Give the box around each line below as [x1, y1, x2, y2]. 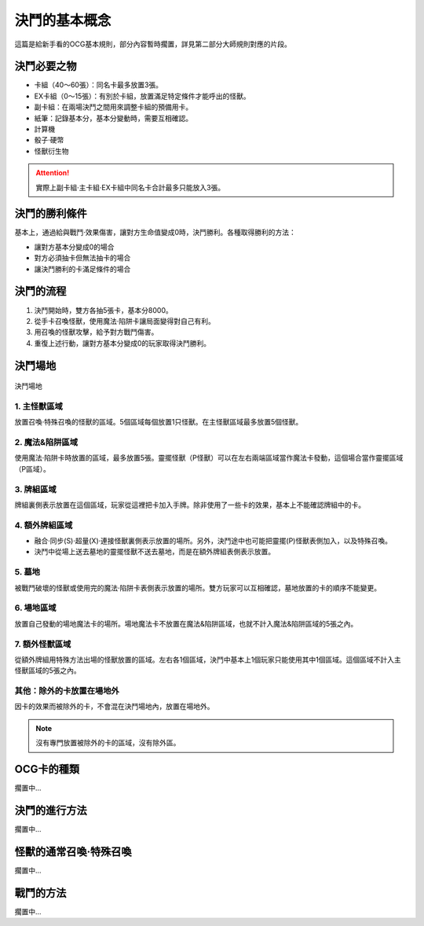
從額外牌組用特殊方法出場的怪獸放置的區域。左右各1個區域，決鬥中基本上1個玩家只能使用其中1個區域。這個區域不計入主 [14, 655, 402, 664]
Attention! [35, 168, 70, 178]
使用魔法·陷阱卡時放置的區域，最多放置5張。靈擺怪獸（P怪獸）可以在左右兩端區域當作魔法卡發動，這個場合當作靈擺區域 [14, 453, 404, 463]
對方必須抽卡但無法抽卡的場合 [34, 253, 131, 263]
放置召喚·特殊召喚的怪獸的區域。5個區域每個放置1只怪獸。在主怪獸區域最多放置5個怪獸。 [14, 417, 303, 427]
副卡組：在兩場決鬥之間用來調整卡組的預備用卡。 [34, 102, 192, 112]
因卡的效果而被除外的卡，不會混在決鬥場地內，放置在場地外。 [14, 702, 214, 711]
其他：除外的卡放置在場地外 [14, 685, 119, 696]
